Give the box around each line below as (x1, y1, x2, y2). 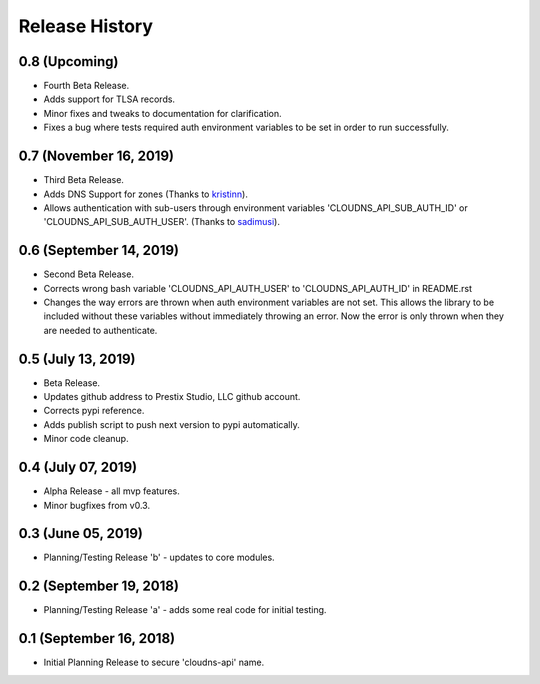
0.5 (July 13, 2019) (18, 350, 136, 367)
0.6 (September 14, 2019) (18, 242, 180, 259)
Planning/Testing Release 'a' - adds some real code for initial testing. (43, 604, 327, 616)
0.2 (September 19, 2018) (18, 578, 180, 595)
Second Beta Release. (43, 268, 135, 280)
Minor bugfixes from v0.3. (43, 499, 150, 511)
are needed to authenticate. (43, 324, 158, 336)
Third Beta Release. (43, 174, 125, 186)
